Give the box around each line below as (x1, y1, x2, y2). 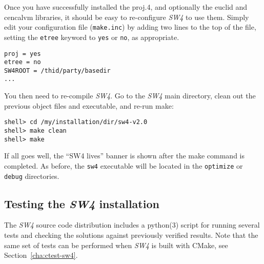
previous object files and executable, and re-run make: (4, 100, 174, 111)
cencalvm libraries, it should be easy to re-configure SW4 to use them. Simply (4, 11, 249, 22)
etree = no (4, 58, 41, 66)
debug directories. (4, 170, 59, 181)
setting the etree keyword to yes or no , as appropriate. (4, 31, 179, 42)
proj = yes (4, 50, 41, 57)
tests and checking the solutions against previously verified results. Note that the (4, 229, 258, 240)
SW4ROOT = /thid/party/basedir (4, 67, 111, 74)
